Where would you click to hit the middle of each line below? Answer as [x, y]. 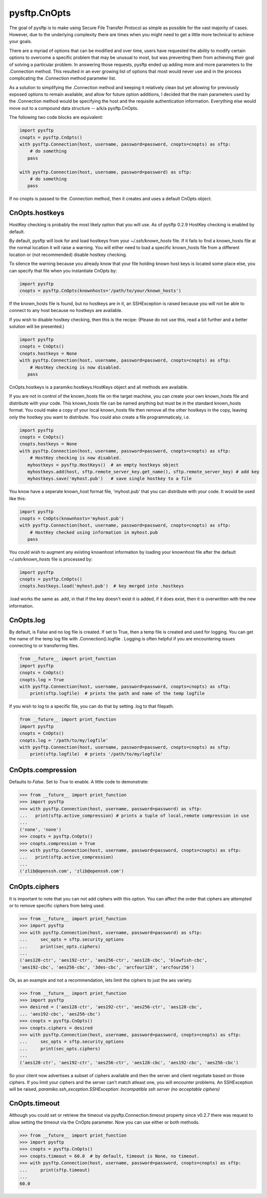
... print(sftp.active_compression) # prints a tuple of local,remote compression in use [134, 815]
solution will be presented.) [37, 326]
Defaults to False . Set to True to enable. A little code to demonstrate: [79, 781]
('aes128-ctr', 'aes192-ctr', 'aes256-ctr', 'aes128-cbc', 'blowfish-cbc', [113, 960]
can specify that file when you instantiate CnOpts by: [63, 270]
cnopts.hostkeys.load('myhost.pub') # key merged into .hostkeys [102, 586]
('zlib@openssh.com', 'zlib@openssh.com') [72, 871]
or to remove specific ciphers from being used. [57, 905]
